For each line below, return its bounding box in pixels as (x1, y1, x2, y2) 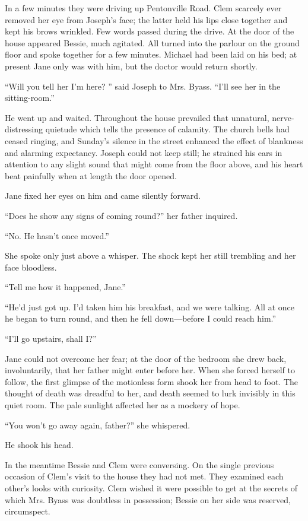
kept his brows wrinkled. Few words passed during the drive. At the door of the (5, 25, 294, 37)
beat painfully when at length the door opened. (5, 169, 177, 182)
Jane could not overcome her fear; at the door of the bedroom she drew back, (5, 352, 287, 364)
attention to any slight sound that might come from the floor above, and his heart (5, 158, 303, 170)
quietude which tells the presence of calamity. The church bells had (45, 123, 290, 135)
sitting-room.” (5, 91, 55, 104)
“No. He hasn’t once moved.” (5, 229, 109, 242)
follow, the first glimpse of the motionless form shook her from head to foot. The (5, 375, 299, 387)
